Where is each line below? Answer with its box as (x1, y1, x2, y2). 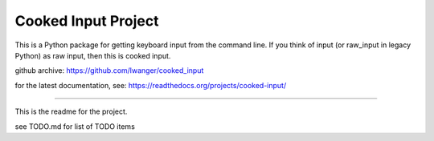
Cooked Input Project (14, 12, 159, 30)
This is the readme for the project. (14, 107, 128, 116)
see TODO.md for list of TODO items (14, 121, 136, 131)
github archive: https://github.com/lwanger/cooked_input (14, 66, 204, 75)
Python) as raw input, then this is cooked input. (14, 50, 171, 60)
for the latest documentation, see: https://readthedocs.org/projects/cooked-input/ (14, 80, 287, 90)
